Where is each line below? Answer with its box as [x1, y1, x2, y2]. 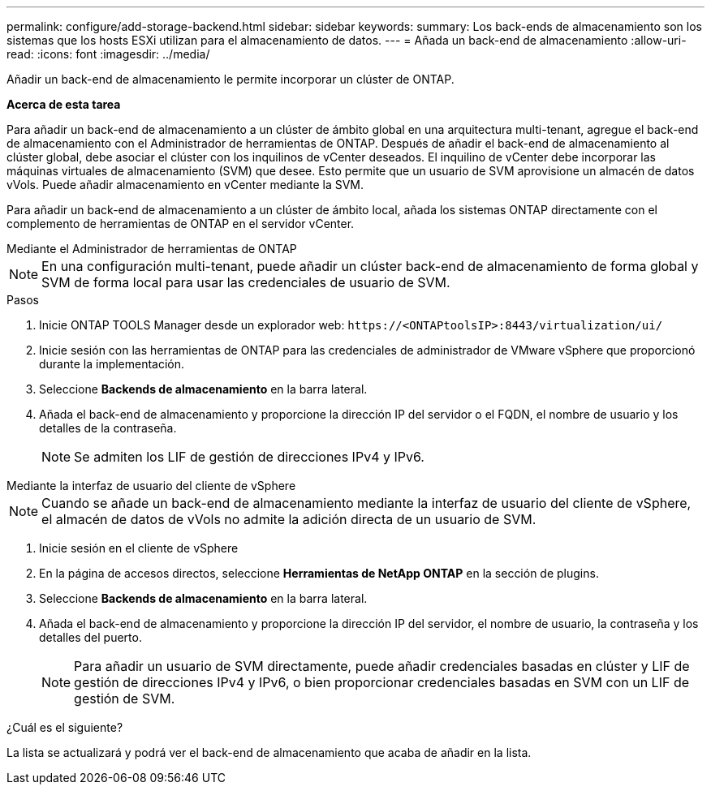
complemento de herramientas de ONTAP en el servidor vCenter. [6, 217, 355, 230]
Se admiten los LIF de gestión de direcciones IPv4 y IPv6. [74, 449, 424, 465]
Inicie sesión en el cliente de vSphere [39, 541, 239, 555]
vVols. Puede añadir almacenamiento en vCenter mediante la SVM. [6, 178, 364, 191]
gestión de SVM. [74, 690, 175, 707]
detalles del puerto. [39, 630, 142, 644]
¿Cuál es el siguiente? [6, 720, 123, 734]
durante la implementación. [39, 357, 185, 371]
